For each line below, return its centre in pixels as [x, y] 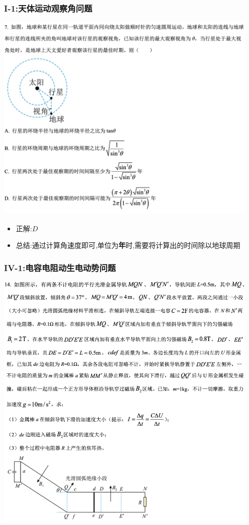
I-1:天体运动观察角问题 [48, 8]
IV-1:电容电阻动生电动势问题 [60, 267]
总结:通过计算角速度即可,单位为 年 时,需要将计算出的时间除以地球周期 [128, 245]
